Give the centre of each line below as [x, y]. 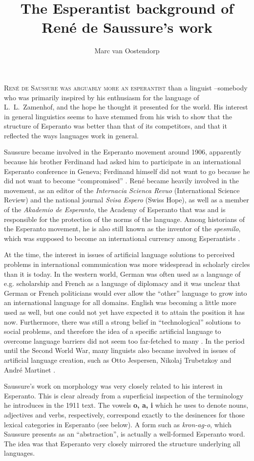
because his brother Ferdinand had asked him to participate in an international [123, 162]
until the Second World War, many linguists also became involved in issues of [120, 350]
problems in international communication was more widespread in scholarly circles [127, 264]
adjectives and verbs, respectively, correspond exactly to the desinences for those [125, 414]
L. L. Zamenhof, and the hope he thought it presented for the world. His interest [126, 107]
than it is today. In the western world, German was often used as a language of [122, 274]
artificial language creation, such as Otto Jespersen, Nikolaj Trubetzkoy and [118, 360]
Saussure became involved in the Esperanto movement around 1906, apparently [123, 152]
